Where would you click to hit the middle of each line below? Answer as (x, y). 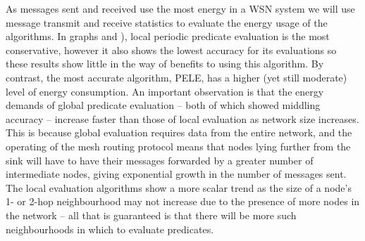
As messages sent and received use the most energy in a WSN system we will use (180, 8)
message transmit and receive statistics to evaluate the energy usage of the (167, 22)
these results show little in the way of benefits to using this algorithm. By (165, 64)
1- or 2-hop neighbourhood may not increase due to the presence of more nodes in (183, 201)
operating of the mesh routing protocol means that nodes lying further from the (178, 146)
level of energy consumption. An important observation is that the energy (165, 91)
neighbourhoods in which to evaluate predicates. (110, 229)
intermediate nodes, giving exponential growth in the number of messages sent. (176, 174)
